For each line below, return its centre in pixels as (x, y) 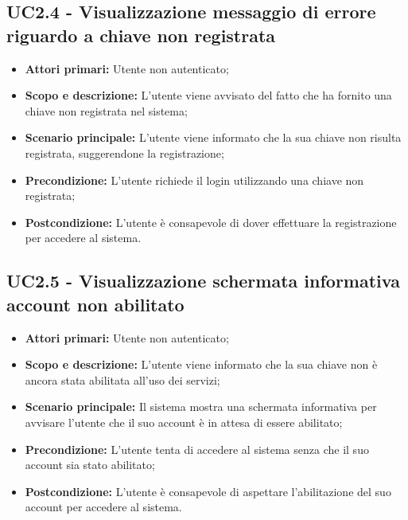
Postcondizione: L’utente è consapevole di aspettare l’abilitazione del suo (208, 491)
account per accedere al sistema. (103, 507)
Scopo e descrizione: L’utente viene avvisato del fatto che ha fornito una (208, 95)
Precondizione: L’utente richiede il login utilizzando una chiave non (194, 180)
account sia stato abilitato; (90, 465)
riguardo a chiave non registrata (141, 35)
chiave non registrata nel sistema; (106, 110)
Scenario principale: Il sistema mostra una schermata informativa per (201, 407)
